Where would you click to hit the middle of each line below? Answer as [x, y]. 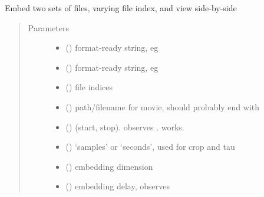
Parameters [48, 27]
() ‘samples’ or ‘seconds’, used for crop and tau [150, 147]
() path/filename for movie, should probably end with [163, 106]
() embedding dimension [109, 166]
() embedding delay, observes [118, 186]
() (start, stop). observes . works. [125, 127]
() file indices [89, 87]
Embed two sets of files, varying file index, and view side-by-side [121, 8]
